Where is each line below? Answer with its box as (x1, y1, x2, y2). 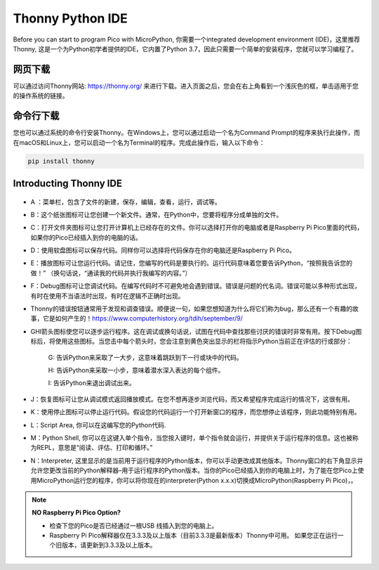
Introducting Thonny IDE (13, 177, 123, 189)
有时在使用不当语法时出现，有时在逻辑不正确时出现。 (30, 292, 185, 300)
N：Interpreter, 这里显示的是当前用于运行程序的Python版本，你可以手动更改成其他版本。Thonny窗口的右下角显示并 (30, 456, 364, 465)
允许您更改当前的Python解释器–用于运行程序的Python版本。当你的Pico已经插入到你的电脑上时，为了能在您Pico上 (30, 466, 358, 474)
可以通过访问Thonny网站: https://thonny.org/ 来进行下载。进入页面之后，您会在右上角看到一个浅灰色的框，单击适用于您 (13, 82, 359, 90)
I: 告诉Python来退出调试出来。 (48, 379, 136, 387)
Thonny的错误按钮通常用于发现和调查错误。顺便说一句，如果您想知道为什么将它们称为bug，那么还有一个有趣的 (30, 304, 353, 313)
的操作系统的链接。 (13, 91, 69, 100)
